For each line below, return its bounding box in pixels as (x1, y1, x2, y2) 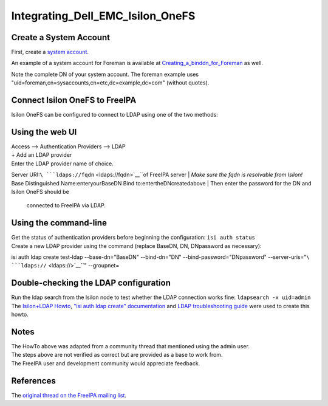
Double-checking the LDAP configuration (11, 278, 171, 288)
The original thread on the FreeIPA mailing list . (11, 391, 127, 399)
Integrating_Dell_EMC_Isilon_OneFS (11, 9, 196, 22)
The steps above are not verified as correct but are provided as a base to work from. (11, 351, 223, 359)
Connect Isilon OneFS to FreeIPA (11, 95, 137, 106)
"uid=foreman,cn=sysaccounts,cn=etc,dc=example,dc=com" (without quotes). (11, 79, 210, 86)
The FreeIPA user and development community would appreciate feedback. (11, 359, 200, 367)
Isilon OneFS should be (11, 188, 69, 195)
